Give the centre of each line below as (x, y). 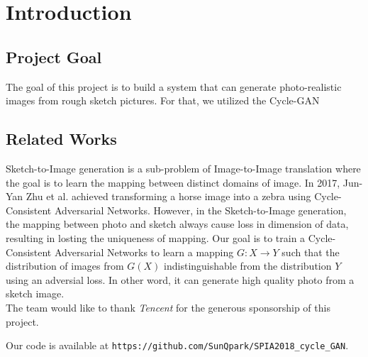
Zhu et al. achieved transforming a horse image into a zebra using (168, 196)
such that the (311, 252)
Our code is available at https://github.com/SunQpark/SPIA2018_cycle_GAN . (177, 345)
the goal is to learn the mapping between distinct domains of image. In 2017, (173, 182)
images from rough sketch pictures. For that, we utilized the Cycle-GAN (163, 100)
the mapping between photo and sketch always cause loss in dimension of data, (177, 224)
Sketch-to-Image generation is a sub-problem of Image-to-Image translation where (183, 168)
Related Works (61, 139)
